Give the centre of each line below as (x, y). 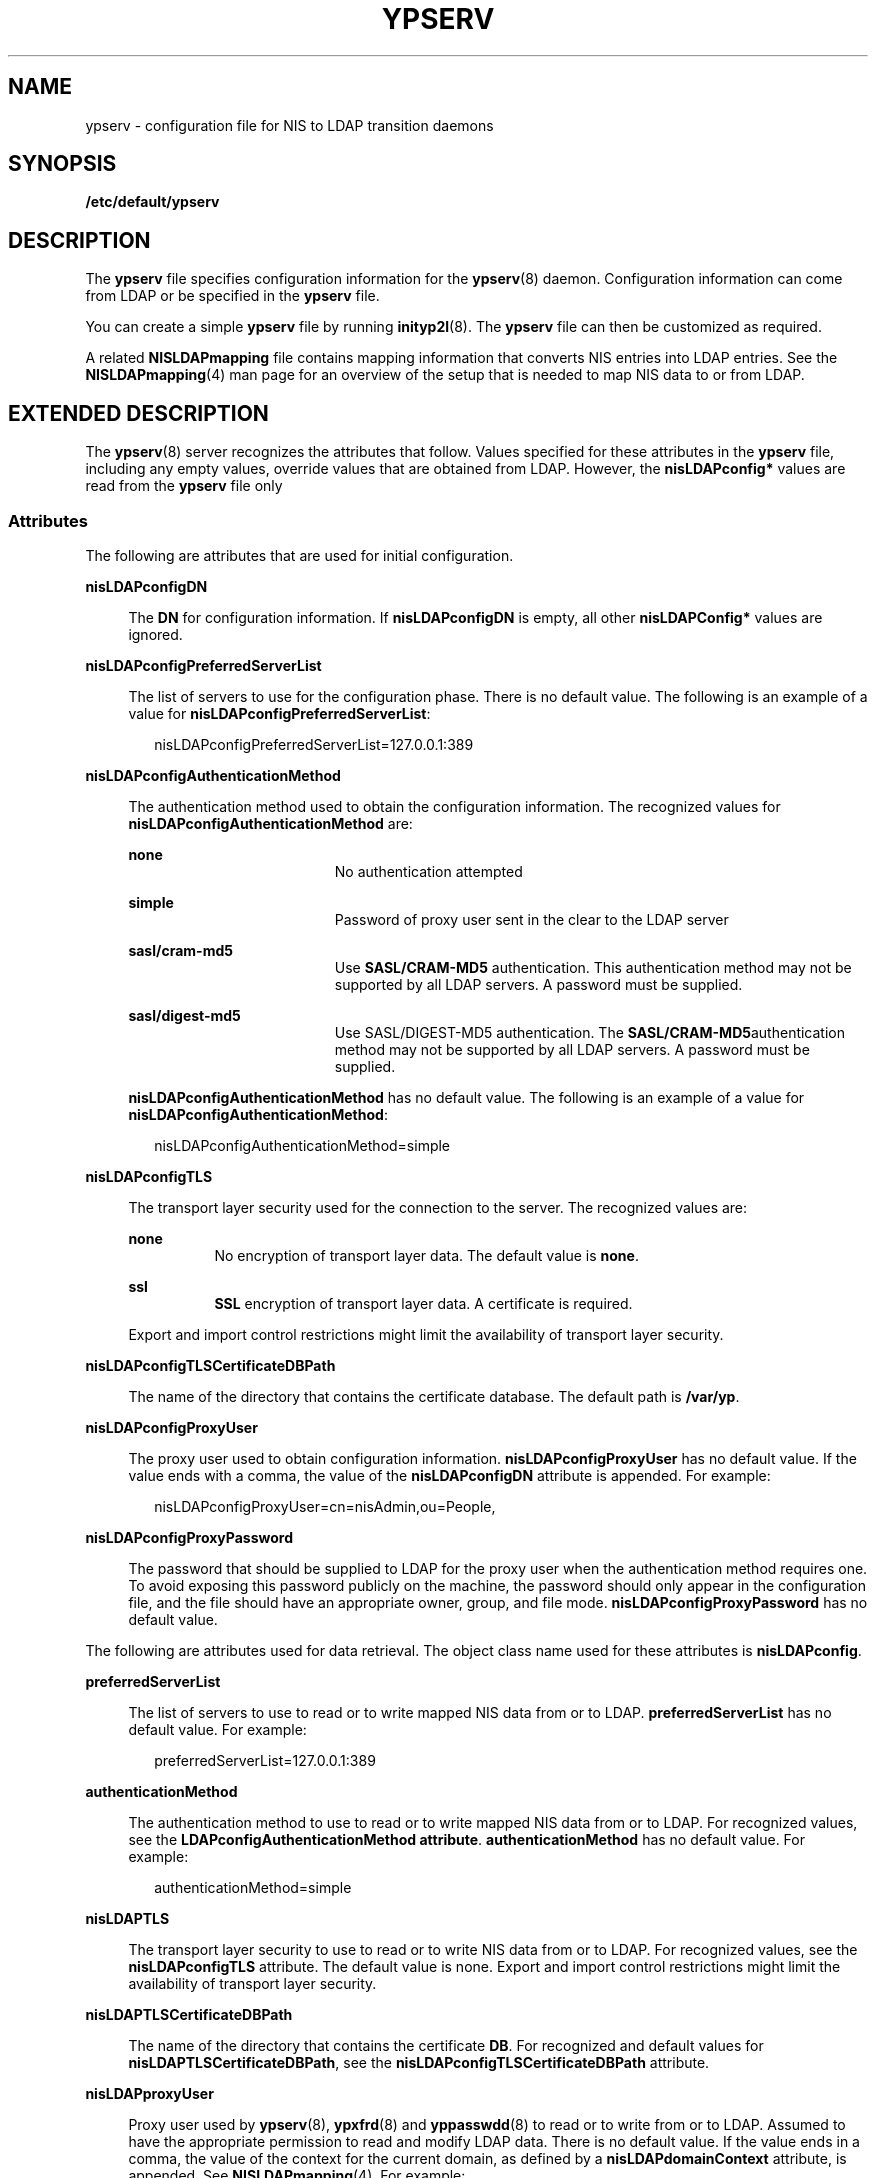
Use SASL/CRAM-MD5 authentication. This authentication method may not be (593, 967)
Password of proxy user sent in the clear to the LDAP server (531, 919)
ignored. (155, 634)
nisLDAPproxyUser (149, 2093)
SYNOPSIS (62, 164)
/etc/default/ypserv (152, 202)
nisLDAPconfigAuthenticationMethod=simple (302, 1145)
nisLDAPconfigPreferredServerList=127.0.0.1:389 (314, 744)
